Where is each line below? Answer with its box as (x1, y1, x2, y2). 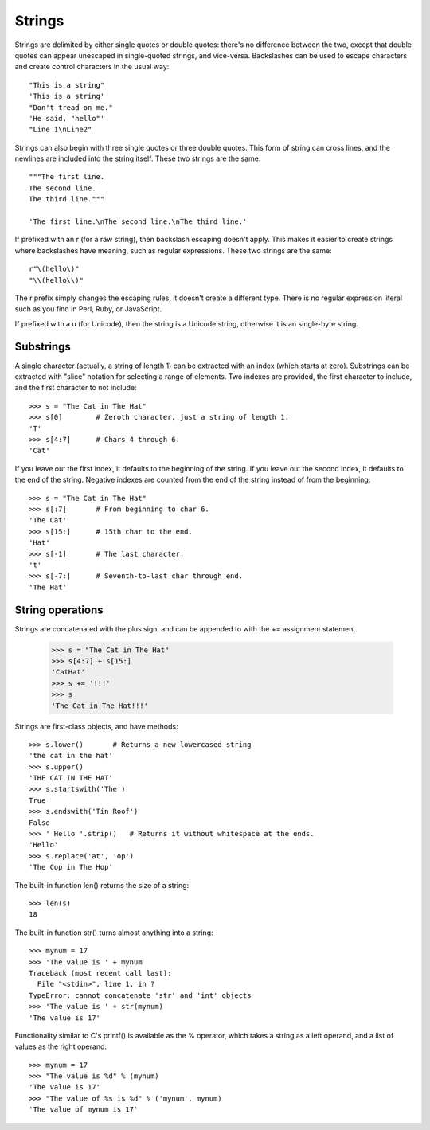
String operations (14, 603, 104, 616)
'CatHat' (51, 667, 86, 677)
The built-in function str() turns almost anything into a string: (14, 928, 213, 937)
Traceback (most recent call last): (29, 968, 172, 977)
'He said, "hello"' (29, 114, 105, 123)
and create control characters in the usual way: (14, 62, 170, 72)
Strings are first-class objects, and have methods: (14, 721, 178, 731)
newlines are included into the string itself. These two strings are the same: (14, 154, 261, 163)
